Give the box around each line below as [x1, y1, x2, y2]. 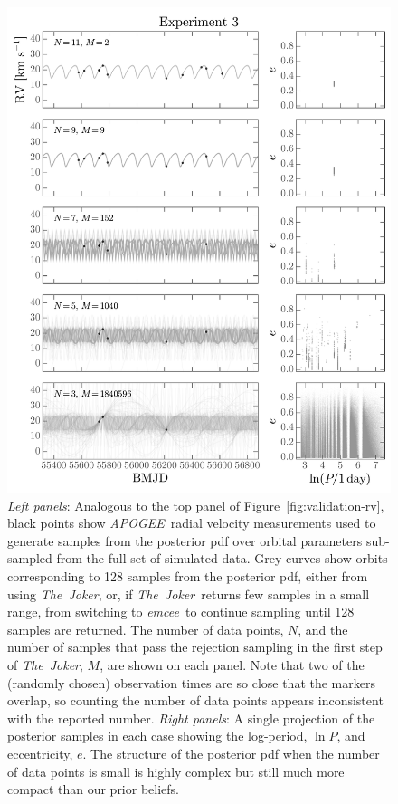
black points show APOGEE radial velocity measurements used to [7, 513, 376, 532]
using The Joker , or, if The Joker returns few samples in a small [7, 584, 370, 603]
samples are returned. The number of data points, [7, 619, 284, 638]
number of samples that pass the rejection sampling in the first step [7, 637, 383, 656]
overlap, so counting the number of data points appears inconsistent [7, 691, 384, 710]
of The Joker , [7, 655, 83, 674]
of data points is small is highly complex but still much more [7, 761, 345, 780]
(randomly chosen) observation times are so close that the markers [7, 673, 375, 692]
